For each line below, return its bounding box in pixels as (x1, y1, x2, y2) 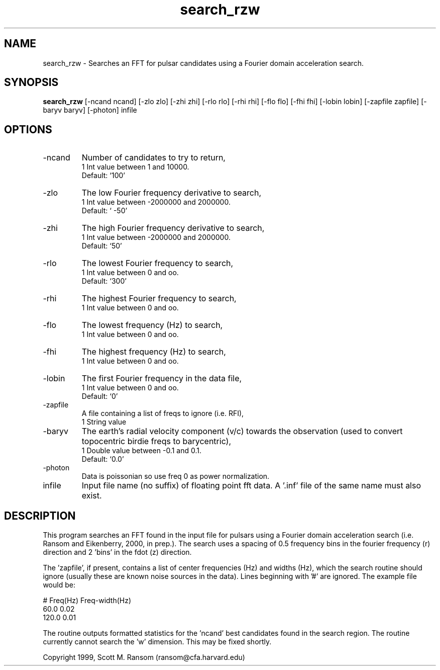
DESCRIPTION (4, 509, 76, 522)
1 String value (81, 417, 127, 427)
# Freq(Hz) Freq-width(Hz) (43, 596, 132, 605)
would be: (43, 580, 75, 590)
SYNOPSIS (4, 76, 59, 89)
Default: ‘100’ (81, 171, 125, 180)
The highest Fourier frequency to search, (81, 293, 237, 304)
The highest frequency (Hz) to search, (81, 347, 226, 357)
